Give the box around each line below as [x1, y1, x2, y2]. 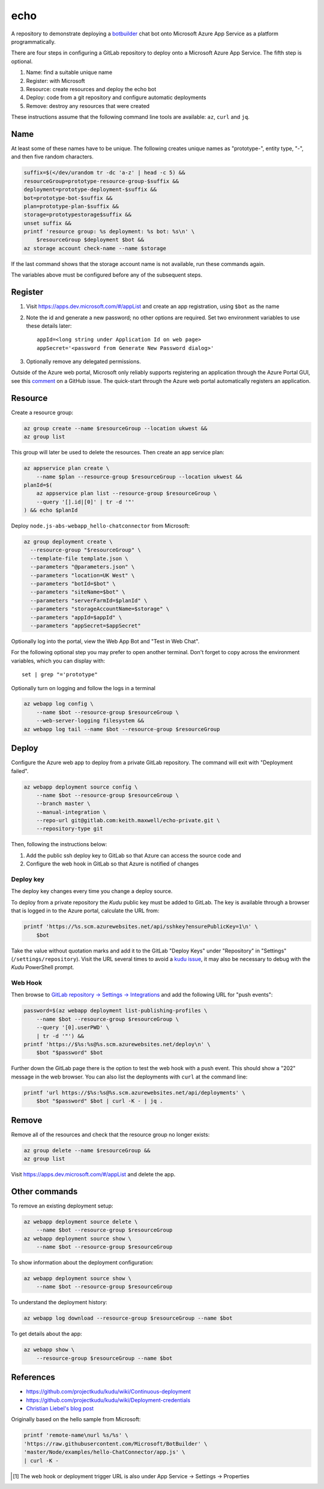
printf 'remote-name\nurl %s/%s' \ [23, 1432, 128, 1439]
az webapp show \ [23, 1346, 75, 1353]
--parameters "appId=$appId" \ [30, 614, 122, 621]
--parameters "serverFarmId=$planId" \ [30, 597, 148, 604]
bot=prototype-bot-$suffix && [23, 194, 113, 201]
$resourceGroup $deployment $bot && [36, 236, 144, 243]
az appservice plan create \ [23, 465, 110, 472]
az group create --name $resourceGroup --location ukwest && [23, 425, 208, 432]
